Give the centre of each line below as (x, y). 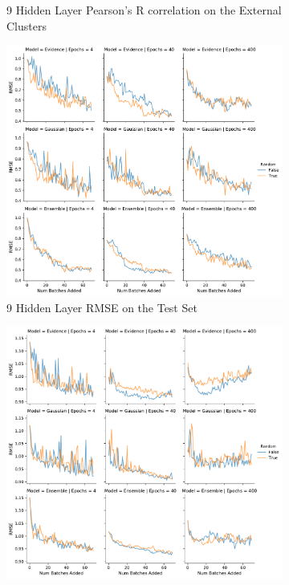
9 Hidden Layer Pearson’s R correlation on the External (144, 10)
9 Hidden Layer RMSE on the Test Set (102, 307)
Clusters (26, 25)
